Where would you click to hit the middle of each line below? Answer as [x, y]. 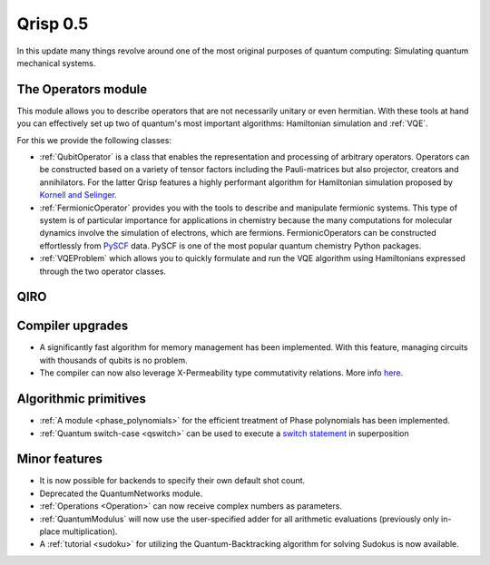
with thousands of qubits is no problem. [113, 360]
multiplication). [90, 531]
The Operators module [82, 89]
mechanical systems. [56, 63]
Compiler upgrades [73, 326]
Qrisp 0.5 [53, 24]
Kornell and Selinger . [78, 195]
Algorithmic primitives [82, 399]
